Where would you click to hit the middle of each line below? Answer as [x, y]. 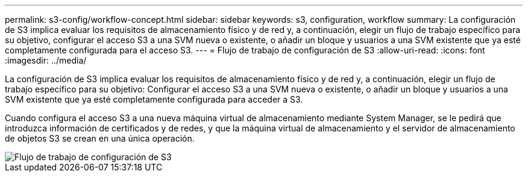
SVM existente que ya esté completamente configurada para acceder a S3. [154, 99]
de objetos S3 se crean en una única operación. [100, 138]
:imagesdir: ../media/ [46, 60]
